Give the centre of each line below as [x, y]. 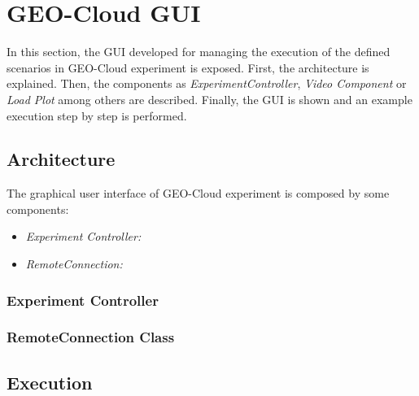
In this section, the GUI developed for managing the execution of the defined [199, 52]
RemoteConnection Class [91, 337]
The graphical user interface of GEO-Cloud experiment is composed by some [198, 193]
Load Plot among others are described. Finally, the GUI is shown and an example [209, 99]
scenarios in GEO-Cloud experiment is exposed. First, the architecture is [188, 67]
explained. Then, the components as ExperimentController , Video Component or [207, 83]
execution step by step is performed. [97, 115]
